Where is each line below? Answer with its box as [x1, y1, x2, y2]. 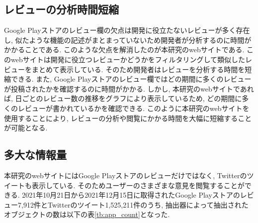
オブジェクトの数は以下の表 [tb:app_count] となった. [4, 209, 170, 220]
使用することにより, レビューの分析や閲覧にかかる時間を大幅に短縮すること [4, 112, 252, 123]
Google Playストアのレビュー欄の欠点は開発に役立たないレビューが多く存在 [4, 25, 250, 35]
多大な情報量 [4, 147, 67, 162]
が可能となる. [4, 122, 48, 133]
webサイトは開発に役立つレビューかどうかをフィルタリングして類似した [10, 54, 246, 64]
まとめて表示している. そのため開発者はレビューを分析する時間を [31, 64, 245, 74]
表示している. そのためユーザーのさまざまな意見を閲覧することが [31, 180, 245, 190]
